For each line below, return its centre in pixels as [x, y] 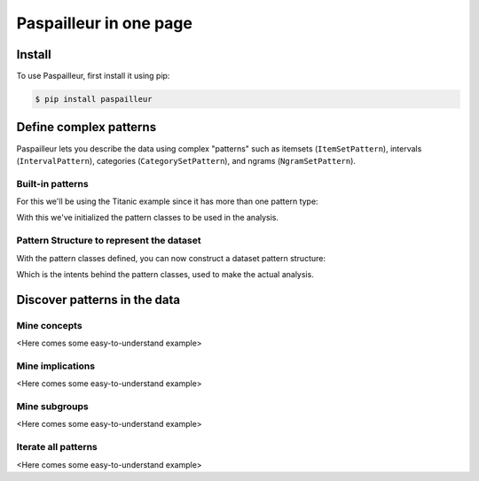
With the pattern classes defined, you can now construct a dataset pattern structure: [171, 258]
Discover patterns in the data [98, 300]
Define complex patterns [86, 127]
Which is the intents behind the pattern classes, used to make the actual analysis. [165, 274]
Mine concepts [50, 325]
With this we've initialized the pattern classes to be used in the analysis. [148, 218]
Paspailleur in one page [104, 23]
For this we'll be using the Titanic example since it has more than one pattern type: [167, 202]
